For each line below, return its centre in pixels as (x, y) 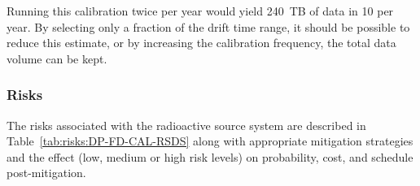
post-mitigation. (46, 173)
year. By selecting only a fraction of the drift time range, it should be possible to (208, 26)
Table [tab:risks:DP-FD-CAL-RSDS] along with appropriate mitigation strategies (210, 141)
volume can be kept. (57, 58)
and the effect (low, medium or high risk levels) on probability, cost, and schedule (210, 156)
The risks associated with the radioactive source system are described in (186, 125)
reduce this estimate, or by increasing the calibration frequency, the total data (201, 43)
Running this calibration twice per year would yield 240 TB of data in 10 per (200, 11)
